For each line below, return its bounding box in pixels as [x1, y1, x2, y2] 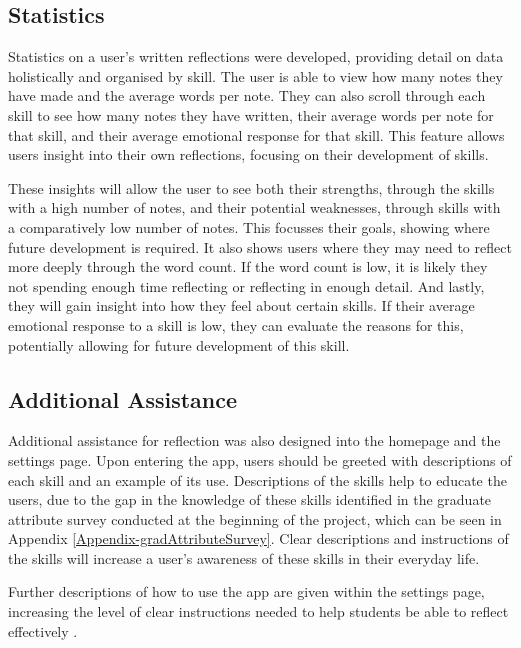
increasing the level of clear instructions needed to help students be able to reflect [8, 601, 509, 622]
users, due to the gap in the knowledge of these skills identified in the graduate [8, 489, 492, 510]
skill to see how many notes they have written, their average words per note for [8, 104, 494, 125]
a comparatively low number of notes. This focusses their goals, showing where [8, 216, 490, 237]
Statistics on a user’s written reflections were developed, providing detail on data [8, 46, 504, 67]
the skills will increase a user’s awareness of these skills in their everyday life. [8, 547, 480, 568]
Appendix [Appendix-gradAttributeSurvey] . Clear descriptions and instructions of [8, 528, 509, 549]
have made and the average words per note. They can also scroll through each [8, 85, 486, 106]
